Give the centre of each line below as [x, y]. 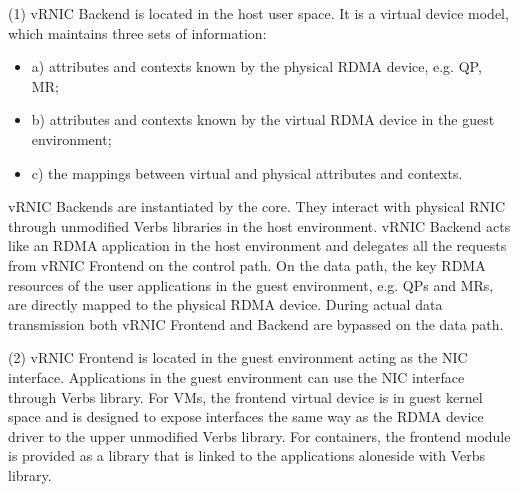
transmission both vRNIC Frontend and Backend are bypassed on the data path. [256, 323]
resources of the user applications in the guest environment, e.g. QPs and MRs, [251, 284]
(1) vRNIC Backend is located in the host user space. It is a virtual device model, [258, 13]
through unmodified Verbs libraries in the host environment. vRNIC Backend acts [259, 225]
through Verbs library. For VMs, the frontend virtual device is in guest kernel [245, 396]
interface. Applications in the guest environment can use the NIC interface [236, 376]
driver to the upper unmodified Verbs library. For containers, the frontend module [259, 435]
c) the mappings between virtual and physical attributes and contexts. [247, 172]
